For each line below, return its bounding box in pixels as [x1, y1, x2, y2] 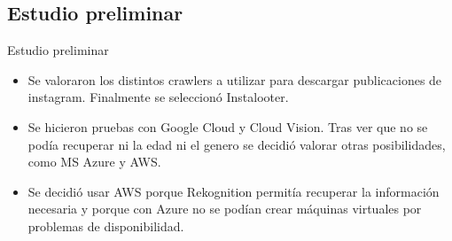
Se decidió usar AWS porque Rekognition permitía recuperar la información [27, 182, 440, 200]
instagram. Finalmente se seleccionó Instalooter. [27, 88, 289, 106]
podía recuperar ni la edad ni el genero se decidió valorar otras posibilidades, [27, 135, 446, 153]
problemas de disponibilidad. [27, 216, 184, 235]
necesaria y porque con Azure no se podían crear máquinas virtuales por [27, 199, 422, 218]
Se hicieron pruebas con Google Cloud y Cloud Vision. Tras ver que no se [27, 117, 428, 136]
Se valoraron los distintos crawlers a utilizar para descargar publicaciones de [27, 70, 442, 89]
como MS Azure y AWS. [27, 152, 161, 171]
